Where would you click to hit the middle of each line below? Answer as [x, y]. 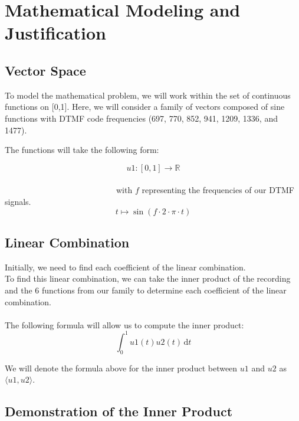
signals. [18, 201]
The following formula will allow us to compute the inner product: [124, 324]
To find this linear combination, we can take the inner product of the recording [148, 278]
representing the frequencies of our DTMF [218, 190]
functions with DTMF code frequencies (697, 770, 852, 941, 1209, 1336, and [141, 118]
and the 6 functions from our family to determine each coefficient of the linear [146, 290]
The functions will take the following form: [82, 150]
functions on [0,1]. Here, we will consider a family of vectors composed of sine [145, 107]
